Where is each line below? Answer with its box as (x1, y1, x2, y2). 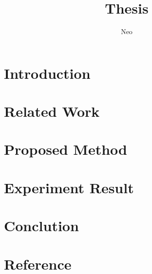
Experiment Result (4, 177, 134, 197)
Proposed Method (4, 139, 127, 159)
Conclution (4, 216, 79, 236)
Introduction (4, 63, 91, 83)
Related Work (4, 101, 100, 121)
